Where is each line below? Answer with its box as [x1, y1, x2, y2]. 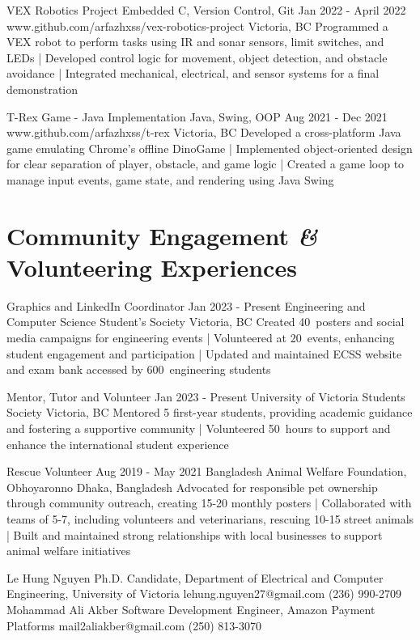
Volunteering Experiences [6, 250, 297, 283]
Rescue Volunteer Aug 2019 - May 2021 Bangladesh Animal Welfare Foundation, [6, 463, 407, 480]
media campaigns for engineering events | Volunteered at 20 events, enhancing [6, 329, 395, 346]
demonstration [6, 80, 78, 97]
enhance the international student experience [6, 435, 229, 452]
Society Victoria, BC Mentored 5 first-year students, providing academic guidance [6, 404, 413, 421]
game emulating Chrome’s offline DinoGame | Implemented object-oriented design [6, 139, 413, 156]
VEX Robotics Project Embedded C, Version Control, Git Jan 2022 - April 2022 [6, 2, 406, 18]
